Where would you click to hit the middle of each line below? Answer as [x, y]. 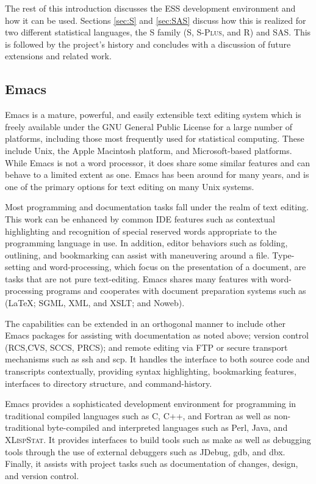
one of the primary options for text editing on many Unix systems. [130, 186]
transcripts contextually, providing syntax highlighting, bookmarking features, [151, 371]
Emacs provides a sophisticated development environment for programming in [151, 404]
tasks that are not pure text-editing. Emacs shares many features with [136, 278]
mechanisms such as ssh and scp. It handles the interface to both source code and [157, 359]
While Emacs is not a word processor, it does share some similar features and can [158, 162]
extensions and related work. [58, 56]
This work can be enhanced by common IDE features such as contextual [140, 218]
